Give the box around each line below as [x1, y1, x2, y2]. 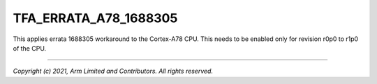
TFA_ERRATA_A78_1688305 [13, 10, 178, 26]
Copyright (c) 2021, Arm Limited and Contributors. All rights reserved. [13, 67, 213, 76]
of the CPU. [13, 44, 47, 52]
